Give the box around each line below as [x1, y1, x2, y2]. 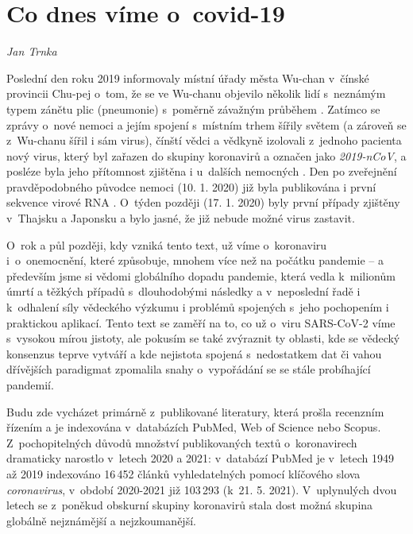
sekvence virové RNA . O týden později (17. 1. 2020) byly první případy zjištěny [6, 194, 400, 211]
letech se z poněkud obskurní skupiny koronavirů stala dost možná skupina [6, 497, 373, 513]
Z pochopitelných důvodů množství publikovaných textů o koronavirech [6, 434, 357, 451]
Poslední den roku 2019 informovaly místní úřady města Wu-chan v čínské [6, 69, 369, 86]
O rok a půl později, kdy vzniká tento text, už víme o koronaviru [6, 236, 327, 253]
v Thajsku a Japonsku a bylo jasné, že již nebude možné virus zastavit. [6, 210, 355, 226]
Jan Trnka [6, 43, 57, 60]
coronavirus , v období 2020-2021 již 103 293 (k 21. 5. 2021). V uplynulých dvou [6, 481, 397, 497]
